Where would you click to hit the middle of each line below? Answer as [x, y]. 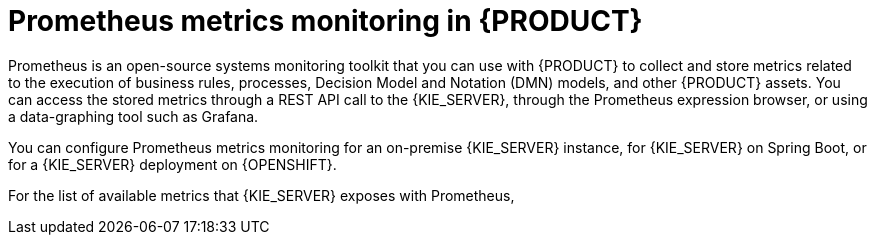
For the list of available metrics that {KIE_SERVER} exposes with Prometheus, [261, 195]
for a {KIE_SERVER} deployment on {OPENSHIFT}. [172, 164]
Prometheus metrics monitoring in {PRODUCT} [325, 21]
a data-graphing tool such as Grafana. [133, 116]
